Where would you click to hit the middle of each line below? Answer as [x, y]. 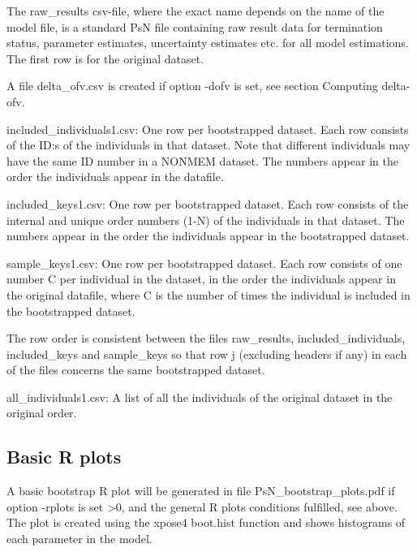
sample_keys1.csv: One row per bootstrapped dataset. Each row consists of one [204, 263]
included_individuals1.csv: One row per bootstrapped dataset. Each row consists [208, 129]
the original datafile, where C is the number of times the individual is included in [208, 294]
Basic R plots [64, 457]
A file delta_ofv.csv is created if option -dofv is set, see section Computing [192, 86]
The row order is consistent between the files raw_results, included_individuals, [206, 338]
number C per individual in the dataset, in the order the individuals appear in [201, 279]
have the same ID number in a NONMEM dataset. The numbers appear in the [202, 160]
